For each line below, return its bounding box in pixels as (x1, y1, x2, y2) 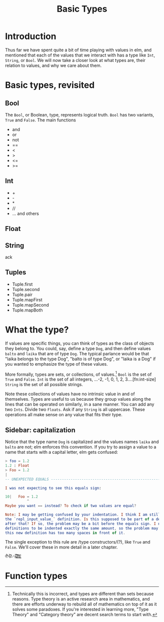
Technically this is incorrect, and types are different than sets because (12, 591, 154, 597)
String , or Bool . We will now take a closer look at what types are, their (5, 57, 145, 63)
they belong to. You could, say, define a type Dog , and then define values (5, 345, 151, 351)
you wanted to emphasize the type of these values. (5, 361, 108, 367)
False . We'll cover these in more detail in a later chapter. (5, 544, 118, 550)
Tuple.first (12, 281, 33, 287)
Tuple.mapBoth (12, 307, 43, 313)
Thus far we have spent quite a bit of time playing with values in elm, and (5, 47, 152, 53)
